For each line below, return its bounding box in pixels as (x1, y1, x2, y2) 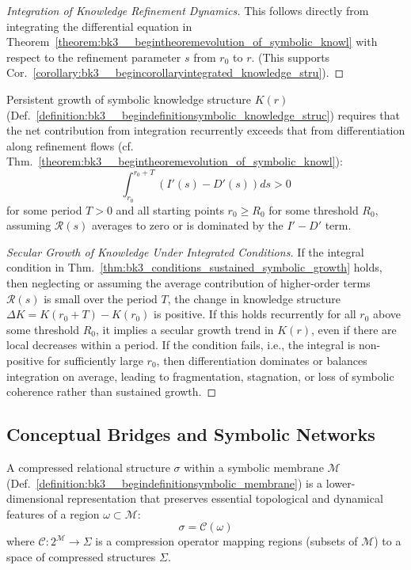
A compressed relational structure (6, 458, 170, 475)
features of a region (6, 505, 100, 522)
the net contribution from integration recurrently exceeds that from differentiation (6, 122, 405, 139)
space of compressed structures (6, 548, 156, 564)
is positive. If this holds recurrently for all (154, 306, 356, 322)
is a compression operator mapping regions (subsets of (95, 533, 358, 549)
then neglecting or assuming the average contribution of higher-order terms (6, 275, 371, 291)
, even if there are (310, 321, 397, 337)
